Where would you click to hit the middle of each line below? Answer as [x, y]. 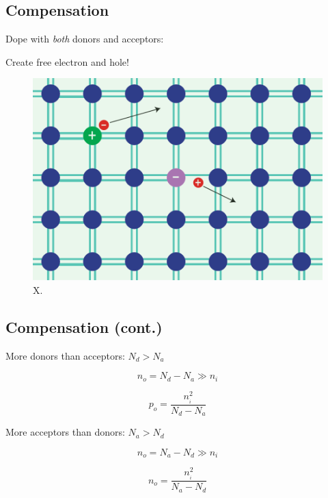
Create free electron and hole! [67, 61]
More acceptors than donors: [65, 432]
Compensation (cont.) [84, 326]
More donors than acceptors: [65, 355]
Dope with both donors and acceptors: [85, 39]
